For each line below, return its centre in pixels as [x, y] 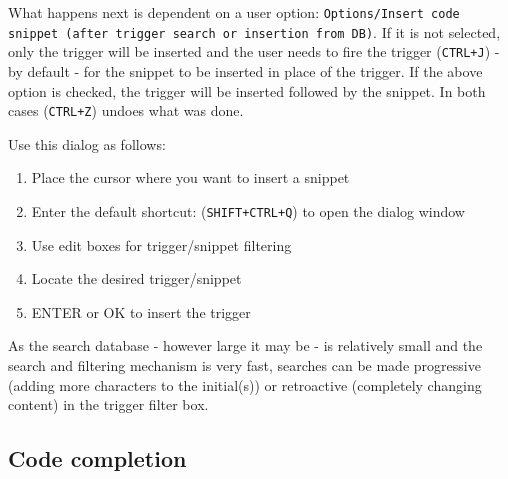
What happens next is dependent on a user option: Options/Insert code [234, 12]
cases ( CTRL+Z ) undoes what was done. [126, 110]
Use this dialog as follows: [87, 143]
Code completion [97, 458]
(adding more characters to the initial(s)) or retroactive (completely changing [245, 384]
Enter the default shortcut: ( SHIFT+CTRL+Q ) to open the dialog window [248, 211]
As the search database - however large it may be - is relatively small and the [245, 345]
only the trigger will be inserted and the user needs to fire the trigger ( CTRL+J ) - [254, 51]
